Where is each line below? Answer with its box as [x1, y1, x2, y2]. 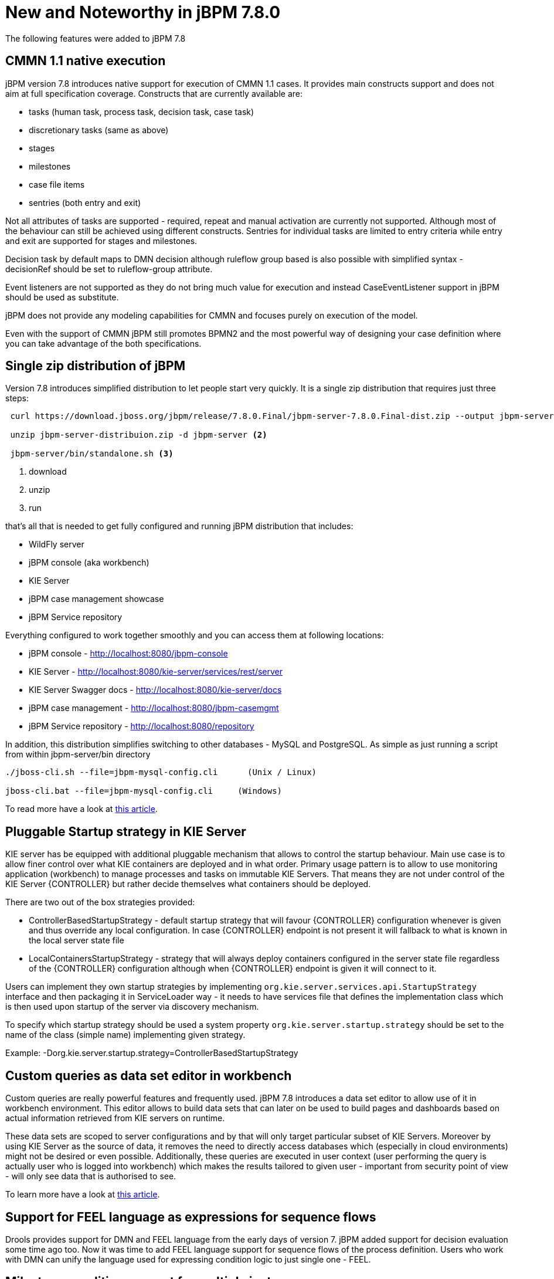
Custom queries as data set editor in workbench [5, 1068, 292, 1083]
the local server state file [29, 935, 124, 946]
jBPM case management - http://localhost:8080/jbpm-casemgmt [29, 703, 279, 713]
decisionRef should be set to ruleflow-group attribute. [5, 263, 213, 274]
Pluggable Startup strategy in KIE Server [5, 824, 246, 839]
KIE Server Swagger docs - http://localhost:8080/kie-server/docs [29, 685, 282, 695]
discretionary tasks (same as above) [29, 124, 169, 135]
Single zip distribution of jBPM [5, 358, 186, 374]
